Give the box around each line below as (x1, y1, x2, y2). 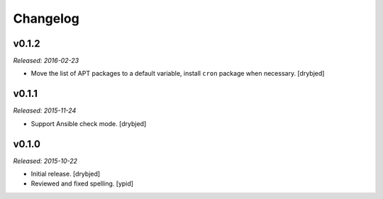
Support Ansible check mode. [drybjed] (30, 119, 147, 127)
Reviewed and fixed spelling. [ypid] (30, 179, 134, 188)
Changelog (13, 11, 79, 26)
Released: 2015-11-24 (13, 106, 77, 115)
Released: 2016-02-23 (13, 57, 79, 65)
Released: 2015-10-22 (13, 157, 78, 165)
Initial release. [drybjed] (30, 170, 101, 178)
